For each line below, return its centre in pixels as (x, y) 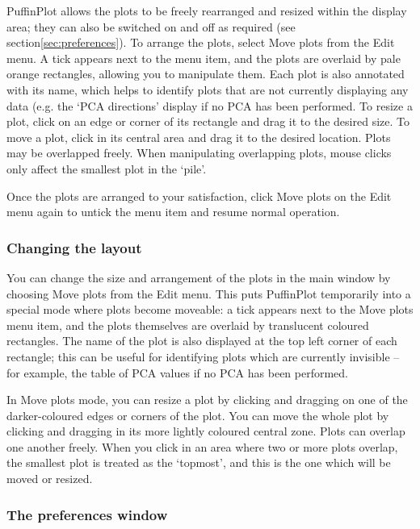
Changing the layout (74, 247)
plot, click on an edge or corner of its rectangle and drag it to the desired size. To (208, 121)
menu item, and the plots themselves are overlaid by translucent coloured (188, 325)
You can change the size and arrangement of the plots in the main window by (199, 277)
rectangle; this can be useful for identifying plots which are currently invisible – (203, 356)
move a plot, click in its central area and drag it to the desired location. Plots (199, 137)
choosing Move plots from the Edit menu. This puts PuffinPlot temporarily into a (209, 293)
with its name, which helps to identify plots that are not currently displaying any (208, 89)
